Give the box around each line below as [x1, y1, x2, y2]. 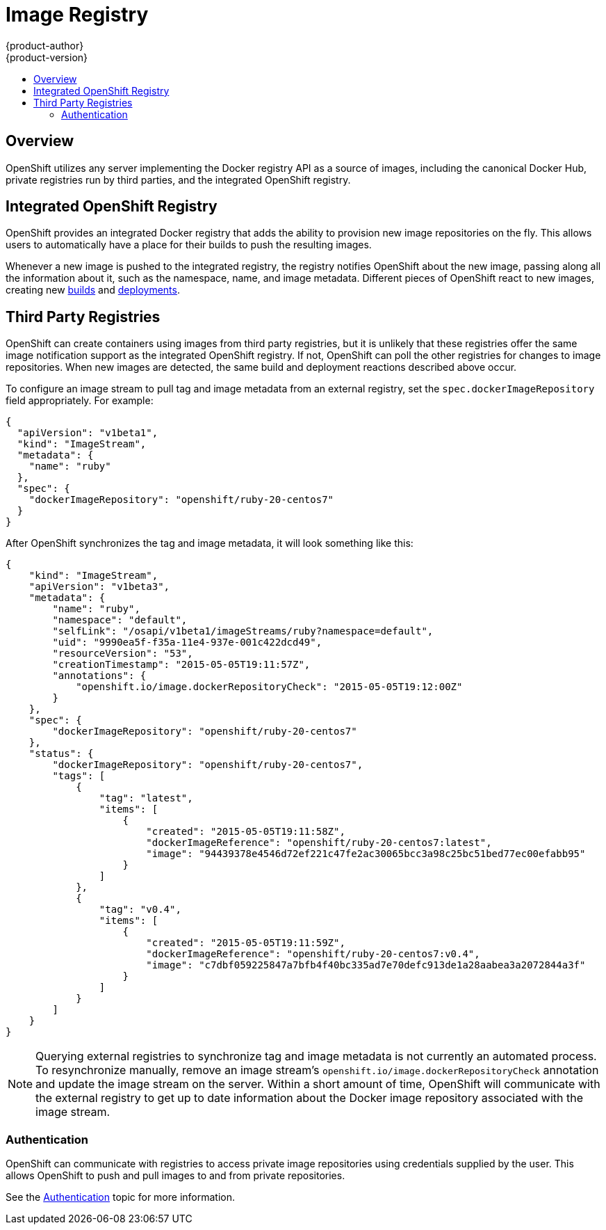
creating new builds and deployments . [6, 284, 180, 296]
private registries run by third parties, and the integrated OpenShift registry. [6, 173, 351, 186]
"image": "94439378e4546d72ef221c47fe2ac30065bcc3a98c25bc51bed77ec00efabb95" [146, 848, 586, 860]
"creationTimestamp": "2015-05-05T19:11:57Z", [52, 659, 311, 671]
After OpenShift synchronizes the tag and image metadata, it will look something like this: [6, 537, 413, 550]
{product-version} [6, 51, 88, 63]
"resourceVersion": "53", [52, 648, 193, 660]
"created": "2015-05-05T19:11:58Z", [146, 826, 345, 838]
